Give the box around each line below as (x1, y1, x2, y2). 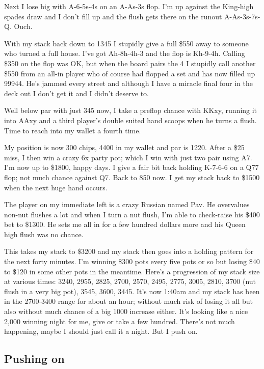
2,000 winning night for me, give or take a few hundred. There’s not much (4, 316, 235, 326)
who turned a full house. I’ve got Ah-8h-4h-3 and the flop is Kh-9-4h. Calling (4, 48, 245, 59)
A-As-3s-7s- (224, 11, 260, 21)
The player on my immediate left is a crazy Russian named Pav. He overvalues (4, 199, 250, 210)
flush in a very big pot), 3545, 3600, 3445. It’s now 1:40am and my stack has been (4, 286, 260, 296)
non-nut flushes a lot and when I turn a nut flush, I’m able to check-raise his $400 (4, 209, 260, 219)
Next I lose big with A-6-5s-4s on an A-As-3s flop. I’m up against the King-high (4, 1, 254, 11)
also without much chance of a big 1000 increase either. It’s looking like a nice (4, 306, 248, 317)
